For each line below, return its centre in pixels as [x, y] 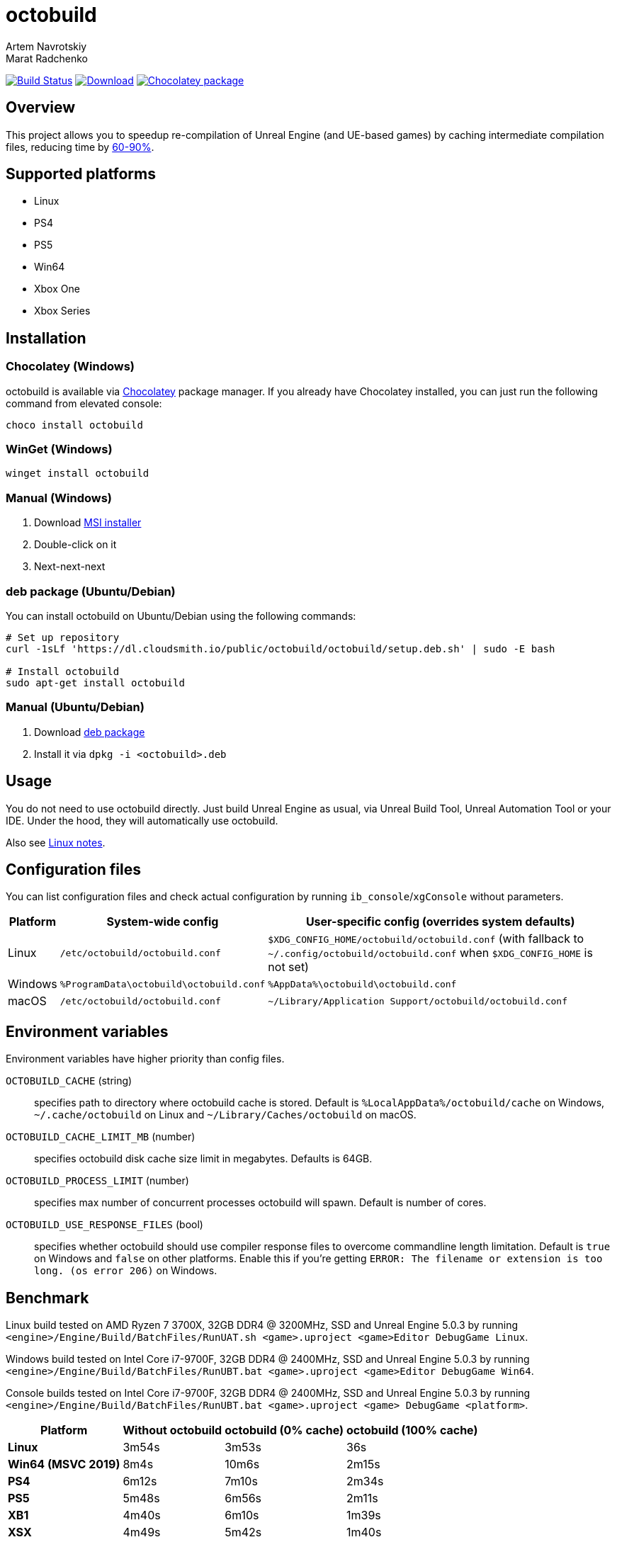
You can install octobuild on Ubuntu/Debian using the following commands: [181, 616]
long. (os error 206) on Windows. [126, 1271]
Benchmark [47, 1298]
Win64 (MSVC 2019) [64, 1464]
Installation [46, 338]
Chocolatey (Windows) [70, 367]
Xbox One [57, 289]
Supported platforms [81, 174]
